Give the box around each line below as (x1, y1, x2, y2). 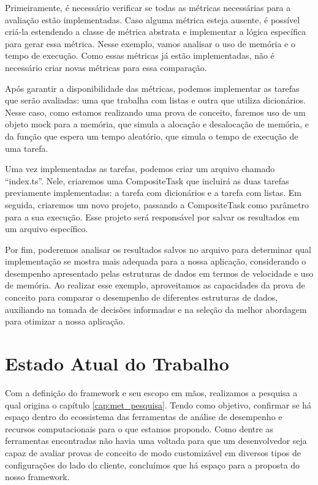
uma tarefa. (5, 141, 48, 154)
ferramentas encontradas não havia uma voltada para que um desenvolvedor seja (5, 434, 307, 447)
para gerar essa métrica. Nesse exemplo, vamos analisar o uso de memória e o (5, 37, 295, 50)
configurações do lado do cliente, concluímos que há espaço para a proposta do (5, 458, 300, 471)
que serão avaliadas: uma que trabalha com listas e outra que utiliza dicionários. (5, 94, 306, 107)
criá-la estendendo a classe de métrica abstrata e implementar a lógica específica (5, 25, 306, 38)
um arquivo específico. (5, 222, 88, 235)
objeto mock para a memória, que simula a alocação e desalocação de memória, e (5, 118, 309, 130)
